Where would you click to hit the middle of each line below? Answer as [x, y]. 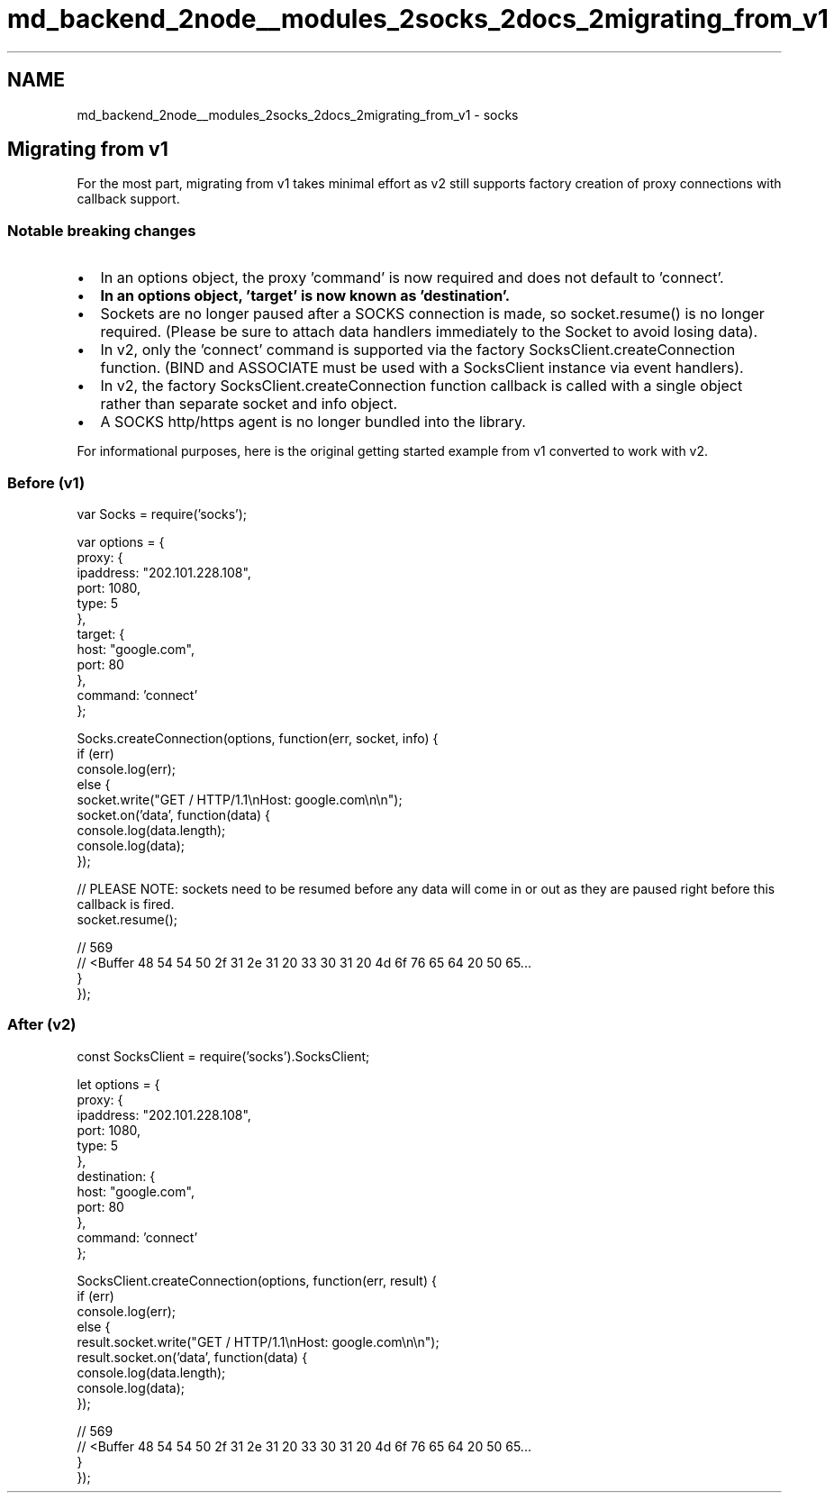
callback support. [128, 199]
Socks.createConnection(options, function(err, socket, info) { [258, 738]
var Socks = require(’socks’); [162, 514]
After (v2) [42, 1025]
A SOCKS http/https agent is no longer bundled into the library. [313, 422]
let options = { [118, 1084]
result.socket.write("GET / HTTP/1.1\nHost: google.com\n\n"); [258, 1341]
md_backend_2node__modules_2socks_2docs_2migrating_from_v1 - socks [298, 114]
